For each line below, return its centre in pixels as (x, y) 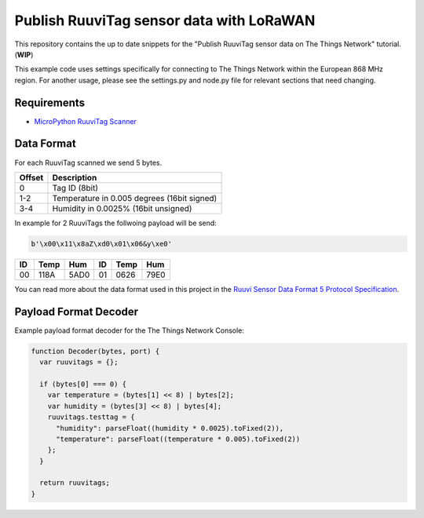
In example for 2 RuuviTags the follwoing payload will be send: (116, 223)
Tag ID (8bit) (75, 188)
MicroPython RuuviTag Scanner (86, 121)
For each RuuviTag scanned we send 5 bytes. (88, 162)
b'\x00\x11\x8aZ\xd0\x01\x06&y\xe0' (102, 244)
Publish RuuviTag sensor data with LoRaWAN (165, 20)
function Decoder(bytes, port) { (95, 351)
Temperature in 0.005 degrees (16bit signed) (135, 198)
